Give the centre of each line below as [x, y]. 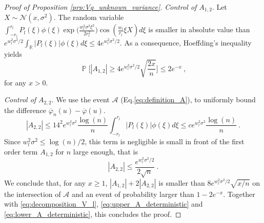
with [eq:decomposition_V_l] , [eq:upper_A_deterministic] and [104, 204]
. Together [239, 194]
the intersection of [33, 194]
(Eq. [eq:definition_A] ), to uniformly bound [188, 99]
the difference [25, 110]
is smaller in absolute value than [199, 29]
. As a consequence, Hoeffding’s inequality [186, 42]
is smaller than [182, 182]
